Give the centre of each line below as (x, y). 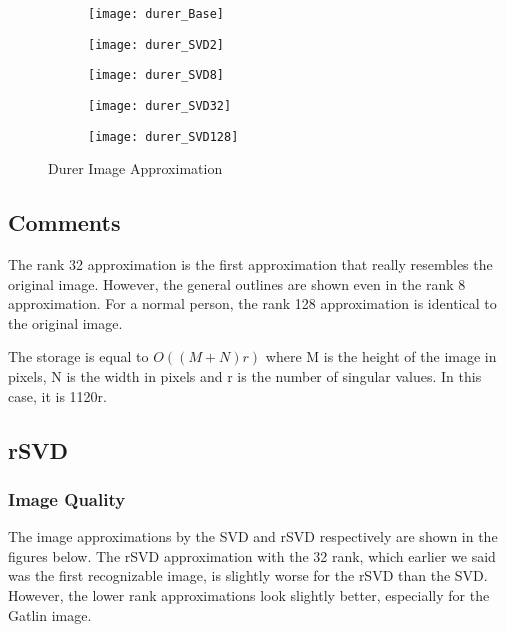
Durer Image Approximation (135, 168)
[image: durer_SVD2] (156, 44)
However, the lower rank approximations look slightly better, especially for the (249, 595)
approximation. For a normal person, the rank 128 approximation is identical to (252, 303)
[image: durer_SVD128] (163, 136)
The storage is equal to (78, 356)
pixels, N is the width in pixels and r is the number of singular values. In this (245, 376)
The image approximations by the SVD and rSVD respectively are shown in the (253, 536)
